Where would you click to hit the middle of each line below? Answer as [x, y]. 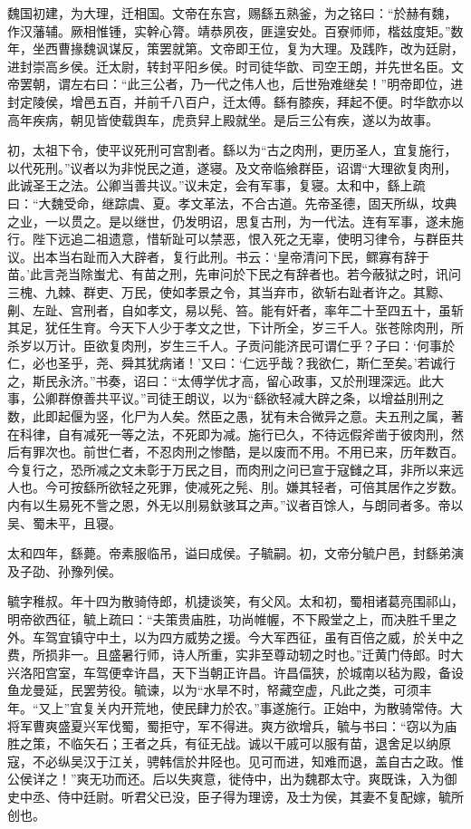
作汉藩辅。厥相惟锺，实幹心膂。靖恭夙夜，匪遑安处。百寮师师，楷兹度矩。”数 [235, 30]
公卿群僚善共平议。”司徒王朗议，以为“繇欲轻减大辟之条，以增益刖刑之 [238, 398]
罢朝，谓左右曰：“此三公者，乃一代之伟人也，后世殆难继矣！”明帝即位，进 [241, 84]
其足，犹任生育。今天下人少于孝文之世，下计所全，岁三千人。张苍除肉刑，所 [235, 328]
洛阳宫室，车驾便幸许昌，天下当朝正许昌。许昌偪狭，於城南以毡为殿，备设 [241, 672]
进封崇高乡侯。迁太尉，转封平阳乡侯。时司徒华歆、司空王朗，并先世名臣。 [229, 66]
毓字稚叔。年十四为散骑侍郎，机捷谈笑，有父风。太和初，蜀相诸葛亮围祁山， [235, 601]
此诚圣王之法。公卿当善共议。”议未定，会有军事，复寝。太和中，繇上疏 [216, 185]
